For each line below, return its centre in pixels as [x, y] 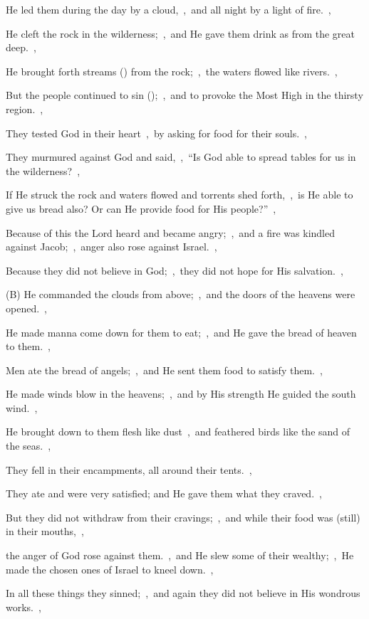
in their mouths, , [45, 531]
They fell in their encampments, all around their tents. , [129, 469]
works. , [24, 607]
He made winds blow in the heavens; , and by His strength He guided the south [181, 394]
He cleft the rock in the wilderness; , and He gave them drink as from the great [180, 33]
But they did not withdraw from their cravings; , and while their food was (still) [183, 517]
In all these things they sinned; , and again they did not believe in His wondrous [183, 593]
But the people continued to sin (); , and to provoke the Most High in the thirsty [184, 95]
